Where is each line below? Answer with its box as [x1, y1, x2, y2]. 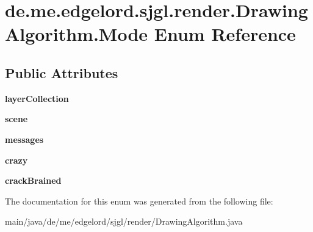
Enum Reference [154, 21, 296, 46]
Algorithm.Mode [5, 21, 148, 46]
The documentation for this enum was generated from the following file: [5, 194, 273, 207]
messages [5, 132, 44, 145]
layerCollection [5, 92, 69, 104]
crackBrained [5, 174, 62, 187]
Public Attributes [5, 63, 118, 82]
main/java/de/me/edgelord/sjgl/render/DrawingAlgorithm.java [5, 215, 243, 228]
